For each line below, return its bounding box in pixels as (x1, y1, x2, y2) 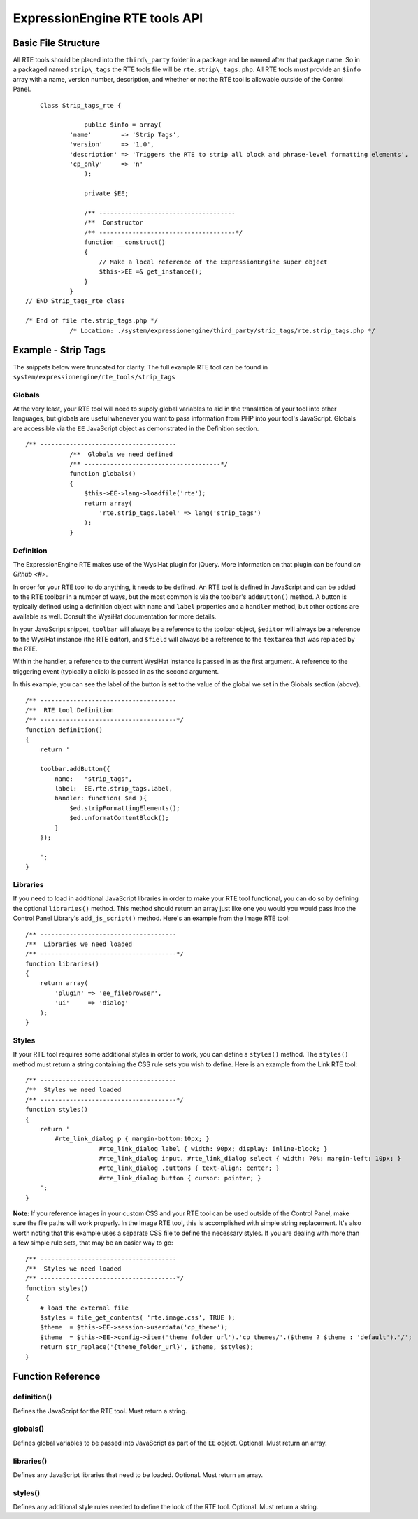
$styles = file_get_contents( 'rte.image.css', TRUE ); (39, 1313, 236, 1322)
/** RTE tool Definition (25, 706, 115, 714)
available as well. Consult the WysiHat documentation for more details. (13, 612, 217, 621)
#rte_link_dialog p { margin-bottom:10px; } (55, 1135, 210, 1143)
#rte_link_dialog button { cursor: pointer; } (99, 1174, 261, 1182)
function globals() (69, 469, 136, 478)
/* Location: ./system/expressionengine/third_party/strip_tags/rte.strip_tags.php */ (69, 326, 375, 334)
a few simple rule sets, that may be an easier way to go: (13, 1238, 174, 1247)
